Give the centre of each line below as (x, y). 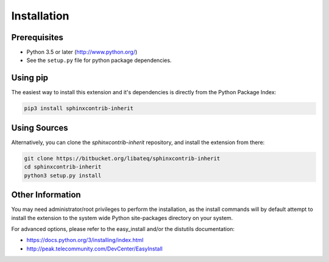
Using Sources (40, 128)
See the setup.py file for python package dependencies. (99, 60)
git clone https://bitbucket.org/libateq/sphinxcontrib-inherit (122, 158)
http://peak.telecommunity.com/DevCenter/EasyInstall (94, 249)
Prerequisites (37, 37)
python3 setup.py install (63, 175)
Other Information (46, 195)
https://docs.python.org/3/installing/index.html (85, 240)
